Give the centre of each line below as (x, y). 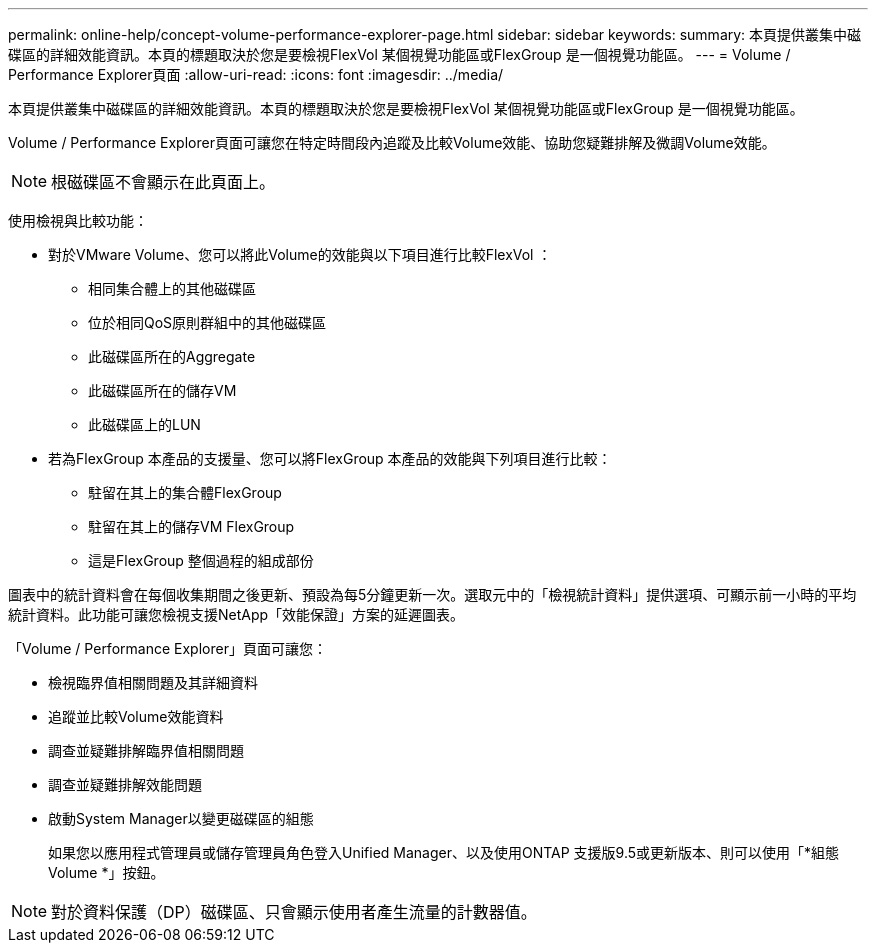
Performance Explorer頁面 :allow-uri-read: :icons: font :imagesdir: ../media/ (256, 74)
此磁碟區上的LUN (144, 424)
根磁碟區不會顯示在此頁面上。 (163, 182)
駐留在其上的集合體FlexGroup (185, 492)
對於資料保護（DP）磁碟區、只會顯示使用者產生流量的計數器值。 (294, 912)
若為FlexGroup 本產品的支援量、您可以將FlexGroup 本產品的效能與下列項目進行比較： (330, 458)
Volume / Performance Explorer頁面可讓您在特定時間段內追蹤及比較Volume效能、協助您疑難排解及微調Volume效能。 (392, 142)
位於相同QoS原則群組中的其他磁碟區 (207, 322)
